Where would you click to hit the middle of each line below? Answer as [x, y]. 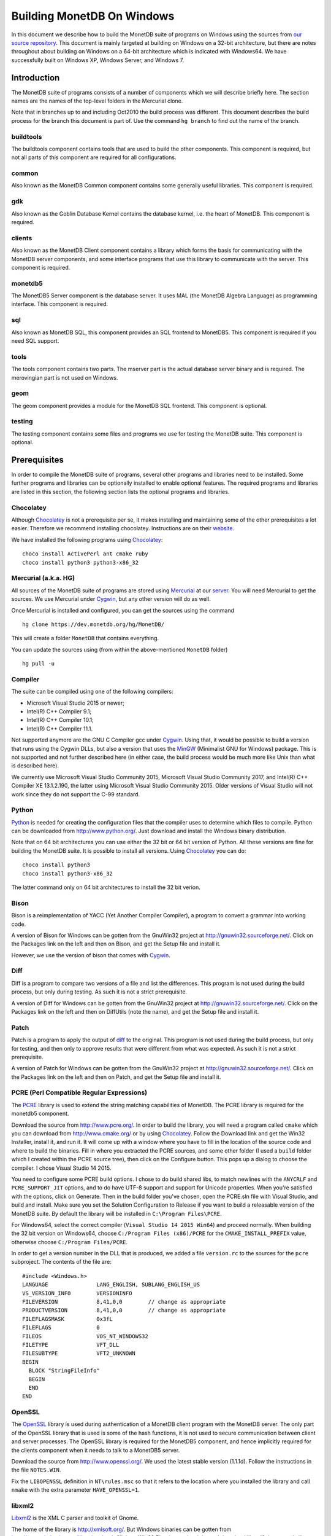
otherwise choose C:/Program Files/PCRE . [70, 1242]
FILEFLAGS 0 [61, 1328]
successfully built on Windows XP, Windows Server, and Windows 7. [98, 60]
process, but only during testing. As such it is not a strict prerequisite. [99, 992]
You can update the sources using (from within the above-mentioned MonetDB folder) [120, 649]
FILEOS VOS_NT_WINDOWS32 [85, 1336]
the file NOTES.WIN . [36, 1470]
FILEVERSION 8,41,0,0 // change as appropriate [124, 1302]
